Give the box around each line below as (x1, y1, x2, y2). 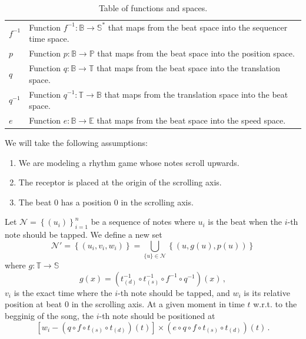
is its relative (244, 286, 290, 298)
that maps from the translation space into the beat (104, 88, 288, 100)
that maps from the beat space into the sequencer (108, 21, 288, 33)
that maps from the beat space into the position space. (97, 47, 295, 59)
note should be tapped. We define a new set (5, 228, 162, 241)
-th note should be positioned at (99, 309, 215, 321)
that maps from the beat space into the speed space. (97, 114, 286, 126)
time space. (29, 32, 69, 45)
